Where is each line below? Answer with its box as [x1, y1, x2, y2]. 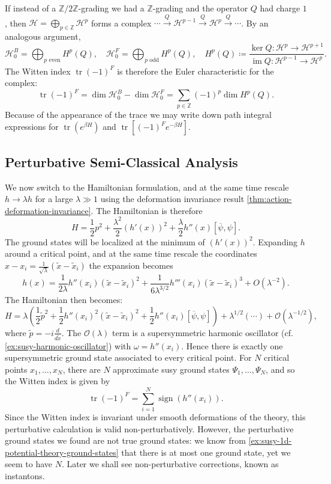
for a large [35, 192, 73, 205]
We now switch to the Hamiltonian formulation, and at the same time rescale [5, 180, 289, 193]
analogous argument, [5, 30, 81, 43]
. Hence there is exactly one [181, 339, 283, 352]
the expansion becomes [89, 259, 173, 272]
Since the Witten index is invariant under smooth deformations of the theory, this [5, 411, 306, 423]
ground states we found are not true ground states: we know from [5, 434, 246, 447]
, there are [62, 363, 101, 375]
